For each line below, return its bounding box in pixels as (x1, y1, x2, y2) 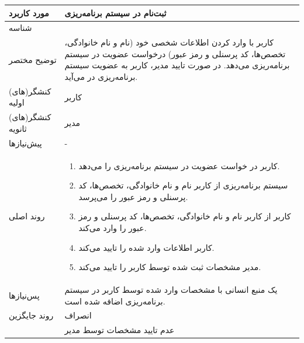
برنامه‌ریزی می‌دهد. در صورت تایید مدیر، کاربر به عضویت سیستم (64, 59, 290, 71)
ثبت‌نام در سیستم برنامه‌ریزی (64, 6, 167, 19)
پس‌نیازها (9, 289, 40, 301)
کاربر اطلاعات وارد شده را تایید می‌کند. (78, 241, 215, 253)
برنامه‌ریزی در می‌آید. (64, 70, 138, 82)
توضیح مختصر (9, 53, 57, 65)
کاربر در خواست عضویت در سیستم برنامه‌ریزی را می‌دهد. (78, 159, 280, 171)
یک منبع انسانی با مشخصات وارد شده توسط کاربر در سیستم (64, 283, 278, 295)
